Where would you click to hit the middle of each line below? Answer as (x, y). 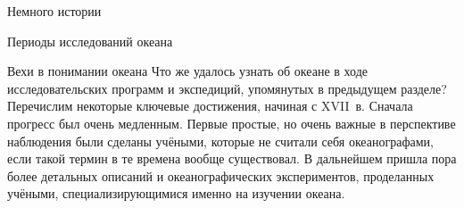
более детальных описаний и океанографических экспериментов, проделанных (221, 175)
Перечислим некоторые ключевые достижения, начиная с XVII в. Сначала (210, 106)
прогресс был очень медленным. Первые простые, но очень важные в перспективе (232, 123)
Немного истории (54, 11)
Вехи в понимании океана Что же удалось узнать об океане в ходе (187, 71)
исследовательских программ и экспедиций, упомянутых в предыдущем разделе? (227, 88)
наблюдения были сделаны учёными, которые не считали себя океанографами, (220, 141)
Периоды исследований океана (90, 41)
